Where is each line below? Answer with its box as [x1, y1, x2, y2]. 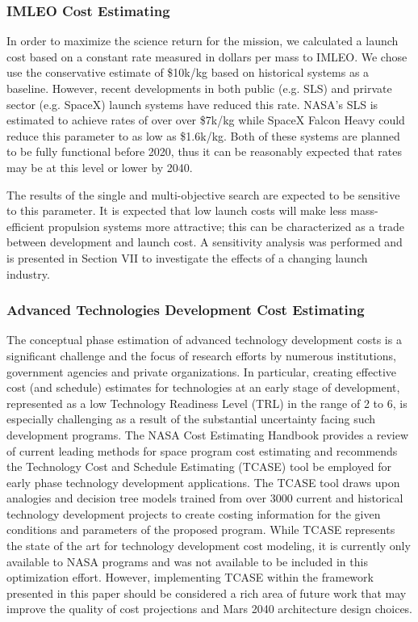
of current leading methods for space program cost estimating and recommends [6, 442, 398, 459]
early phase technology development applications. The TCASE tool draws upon [6, 473, 400, 490]
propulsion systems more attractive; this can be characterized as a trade [48, 217, 404, 234]
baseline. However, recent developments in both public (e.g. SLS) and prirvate [6, 80, 392, 96]
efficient [6, 217, 45, 234]
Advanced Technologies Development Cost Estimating [6, 300, 365, 320]
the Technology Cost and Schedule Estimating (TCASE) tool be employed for [6, 458, 391, 475]
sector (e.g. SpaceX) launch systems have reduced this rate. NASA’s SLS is [6, 95, 378, 112]
